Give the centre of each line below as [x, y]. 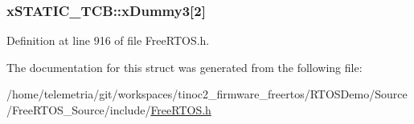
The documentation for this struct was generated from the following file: [184, 67]
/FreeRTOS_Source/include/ [79, 110]
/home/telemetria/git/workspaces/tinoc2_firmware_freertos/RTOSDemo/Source [207, 94]
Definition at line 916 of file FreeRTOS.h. [108, 40]
